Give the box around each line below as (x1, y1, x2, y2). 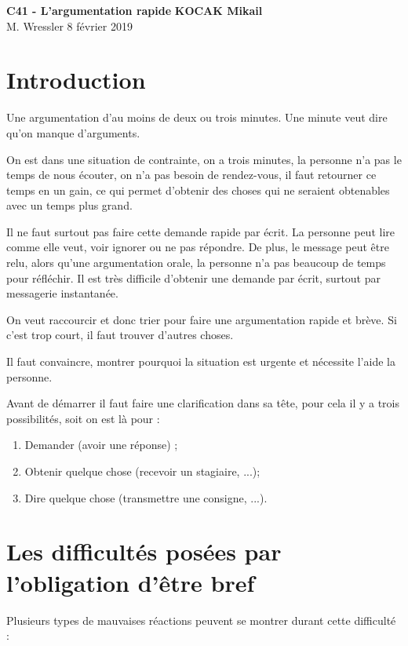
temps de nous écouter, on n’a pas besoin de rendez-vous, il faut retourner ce (6, 166, 377, 183)
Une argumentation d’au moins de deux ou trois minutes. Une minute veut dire (6, 109, 388, 126)
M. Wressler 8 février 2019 (6, 17, 133, 34)
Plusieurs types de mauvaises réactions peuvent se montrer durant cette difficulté (6, 611, 396, 628)
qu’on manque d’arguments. (6, 124, 140, 141)
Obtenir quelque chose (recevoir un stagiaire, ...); (24, 463, 260, 479)
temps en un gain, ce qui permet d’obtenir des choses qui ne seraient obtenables (6, 181, 390, 198)
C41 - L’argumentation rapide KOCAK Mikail (6, 2, 263, 18)
